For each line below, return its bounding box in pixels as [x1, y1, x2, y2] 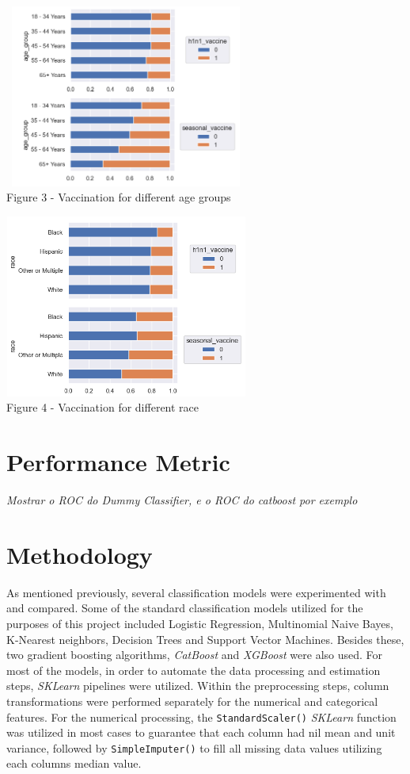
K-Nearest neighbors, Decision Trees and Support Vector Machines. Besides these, [6, 630, 404, 647]
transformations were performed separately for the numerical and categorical [6, 692, 378, 709]
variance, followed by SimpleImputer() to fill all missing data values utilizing [6, 739, 382, 756]
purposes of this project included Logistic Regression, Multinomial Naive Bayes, [6, 615, 393, 631]
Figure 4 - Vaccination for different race [6, 399, 199, 416]
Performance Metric [6, 446, 230, 478]
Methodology [6, 538, 153, 570]
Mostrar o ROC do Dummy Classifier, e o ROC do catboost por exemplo [6, 492, 358, 508]
